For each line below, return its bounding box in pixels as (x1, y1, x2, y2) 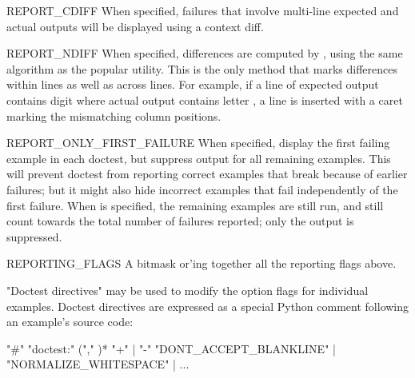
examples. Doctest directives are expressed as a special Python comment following (6, 297, 409, 314)
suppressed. (6, 228, 62, 245)
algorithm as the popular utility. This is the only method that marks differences (6, 60, 398, 77)
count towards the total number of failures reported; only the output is (6, 213, 354, 229)
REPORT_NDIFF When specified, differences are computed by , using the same (6, 45, 403, 62)
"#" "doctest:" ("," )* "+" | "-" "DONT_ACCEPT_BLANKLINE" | (6, 340, 336, 356)
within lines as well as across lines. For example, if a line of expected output (6, 76, 379, 93)
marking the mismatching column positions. (6, 107, 221, 124)
